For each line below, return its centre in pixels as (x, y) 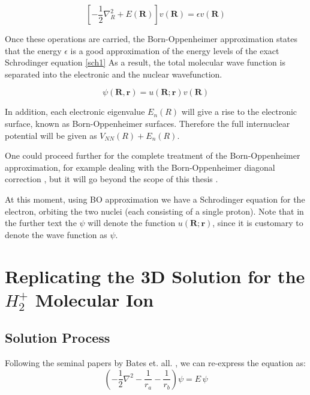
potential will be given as (51, 135)
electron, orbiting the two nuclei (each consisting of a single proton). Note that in (154, 211)
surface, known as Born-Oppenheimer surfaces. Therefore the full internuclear (148, 123)
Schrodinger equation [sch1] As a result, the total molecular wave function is (145, 62)
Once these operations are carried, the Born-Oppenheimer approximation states (151, 38)
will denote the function (132, 223)
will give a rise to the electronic (239, 112)
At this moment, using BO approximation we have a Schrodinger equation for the (155, 199)
